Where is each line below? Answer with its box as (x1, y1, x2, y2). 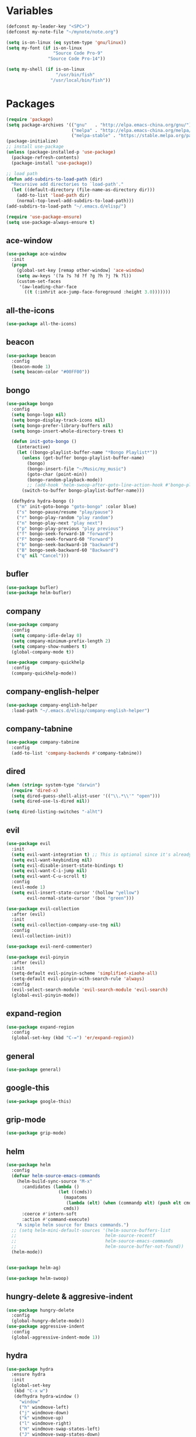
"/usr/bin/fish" (55, 72, 95, 78)
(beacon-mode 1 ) (11, 363, 51, 370)
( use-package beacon (6, 353, 57, 359)
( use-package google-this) (6, 1098, 72, 1104)
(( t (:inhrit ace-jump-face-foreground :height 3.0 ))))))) (24, 289, 171, 295)
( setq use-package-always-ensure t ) (6, 219, 95, 225)
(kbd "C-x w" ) (13, 1388, 48, 1394)
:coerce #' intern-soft (21, 1211, 77, 1217)
